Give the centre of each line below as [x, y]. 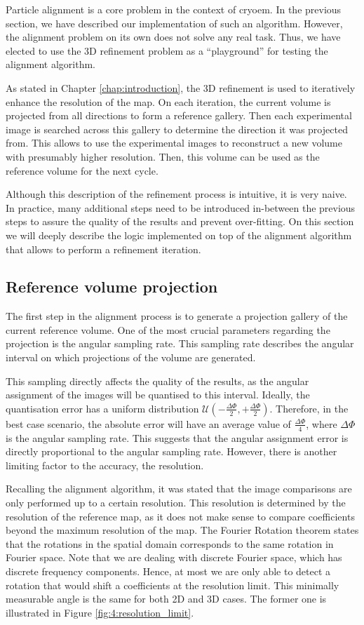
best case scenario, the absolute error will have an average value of [148, 423]
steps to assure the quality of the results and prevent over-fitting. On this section [180, 221]
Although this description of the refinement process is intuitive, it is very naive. [176, 194]
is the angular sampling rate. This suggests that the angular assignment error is [177, 437]
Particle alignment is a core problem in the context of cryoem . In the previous [174, 9]
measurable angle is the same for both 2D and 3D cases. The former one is [166, 599]
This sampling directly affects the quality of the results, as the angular [157, 381]
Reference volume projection [112, 287]
